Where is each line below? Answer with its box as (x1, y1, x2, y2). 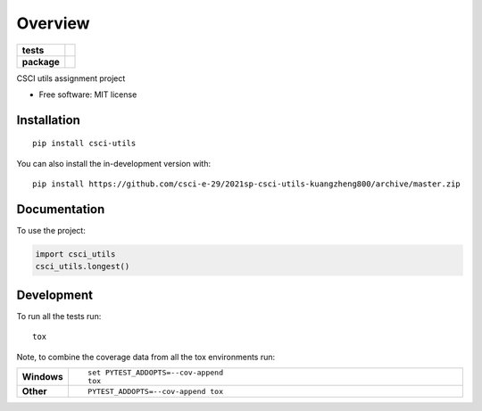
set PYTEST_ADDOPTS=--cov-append (87, 368, 223, 378)
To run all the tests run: (16, 310, 102, 321)
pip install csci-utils (32, 138, 137, 149)
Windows (21, 371, 63, 383)
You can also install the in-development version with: (16, 158, 212, 169)
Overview (16, 13, 90, 33)
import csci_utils (35, 250, 116, 259)
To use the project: (16, 226, 87, 236)
